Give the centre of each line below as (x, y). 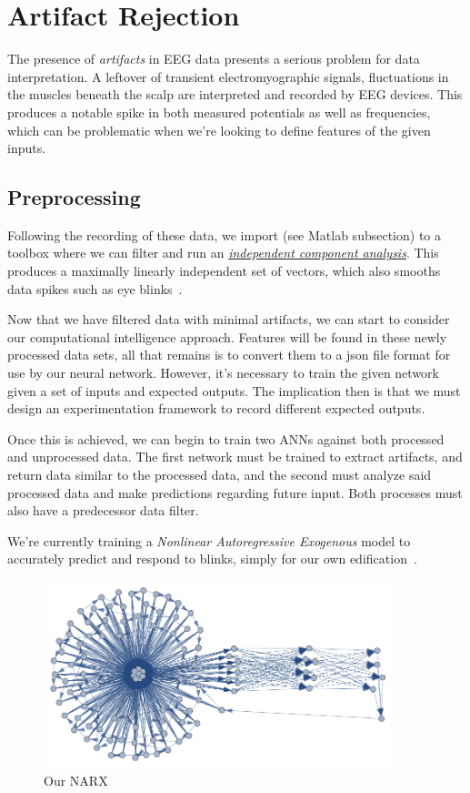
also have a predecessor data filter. (103, 510)
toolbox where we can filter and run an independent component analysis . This (223, 253)
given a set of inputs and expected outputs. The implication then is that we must (234, 390)
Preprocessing (74, 197)
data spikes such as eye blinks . (95, 288)
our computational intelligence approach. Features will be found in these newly (227, 336)
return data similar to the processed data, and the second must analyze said (220, 475)
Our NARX (76, 781)
